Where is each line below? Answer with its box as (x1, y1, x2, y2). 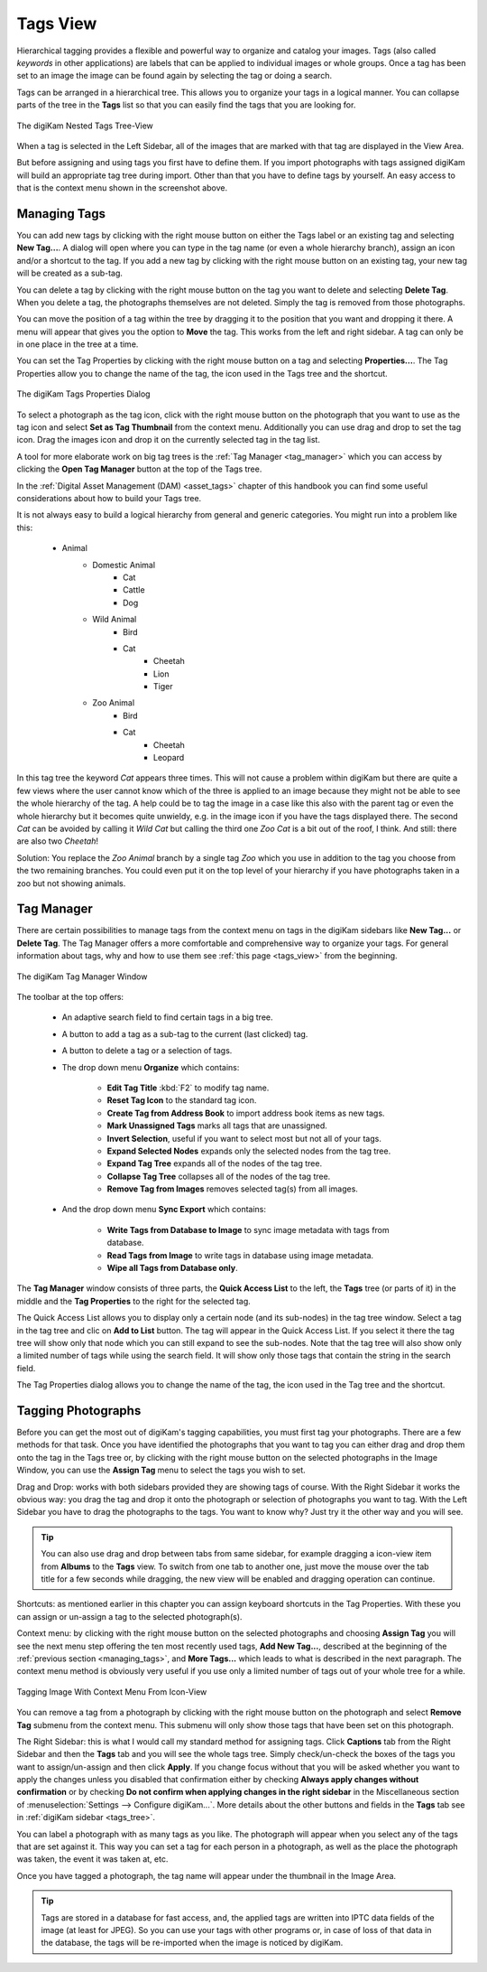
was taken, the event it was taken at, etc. (16, 1854, 169, 1865)
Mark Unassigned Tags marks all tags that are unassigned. (106, 1120, 328, 1131)
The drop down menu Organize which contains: (61, 1061, 240, 1072)
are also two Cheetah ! (16, 836, 99, 846)
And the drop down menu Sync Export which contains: (61, 1204, 266, 1215)
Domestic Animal (92, 559, 156, 570)
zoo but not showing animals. (16, 877, 126, 889)
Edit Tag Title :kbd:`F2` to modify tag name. (106, 1082, 270, 1093)
